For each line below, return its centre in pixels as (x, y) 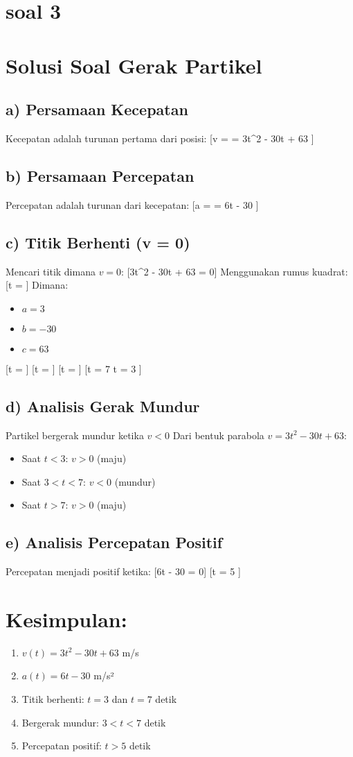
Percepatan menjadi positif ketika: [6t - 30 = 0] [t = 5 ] (123, 571)
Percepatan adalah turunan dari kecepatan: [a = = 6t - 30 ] (132, 204)
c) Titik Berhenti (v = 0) (98, 242)
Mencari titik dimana (51, 271)
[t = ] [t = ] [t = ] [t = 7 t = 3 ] (74, 368)
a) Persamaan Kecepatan (97, 109)
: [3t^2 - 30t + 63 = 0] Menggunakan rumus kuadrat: (235, 271)
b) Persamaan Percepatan (100, 175)
